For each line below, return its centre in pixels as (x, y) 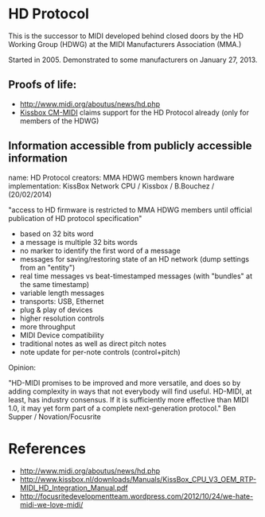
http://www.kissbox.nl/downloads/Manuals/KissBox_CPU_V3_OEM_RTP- (138, 479)
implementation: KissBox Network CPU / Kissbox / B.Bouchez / (111, 186)
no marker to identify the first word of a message (100, 251)
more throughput (47, 326)
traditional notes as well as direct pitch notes (93, 344)
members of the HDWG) (59, 121)
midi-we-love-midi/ (51, 504)
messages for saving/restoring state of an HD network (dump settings (134, 258)
